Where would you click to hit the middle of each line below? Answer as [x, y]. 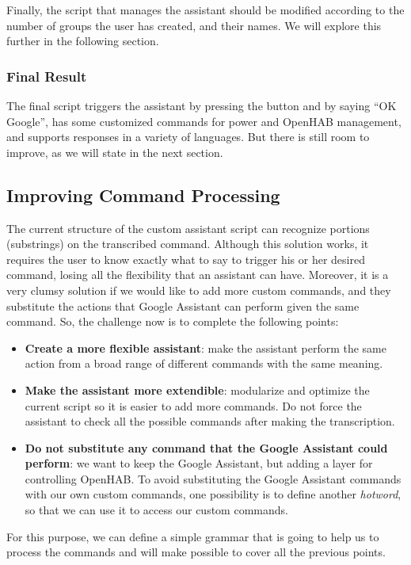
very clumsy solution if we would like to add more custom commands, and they [199, 290]
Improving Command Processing [143, 195]
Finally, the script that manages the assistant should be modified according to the [205, 10]
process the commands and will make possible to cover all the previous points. [196, 552]
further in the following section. [83, 41]
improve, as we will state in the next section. [115, 152]
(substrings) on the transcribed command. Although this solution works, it [188, 244]
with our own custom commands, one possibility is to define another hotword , [213, 494]
